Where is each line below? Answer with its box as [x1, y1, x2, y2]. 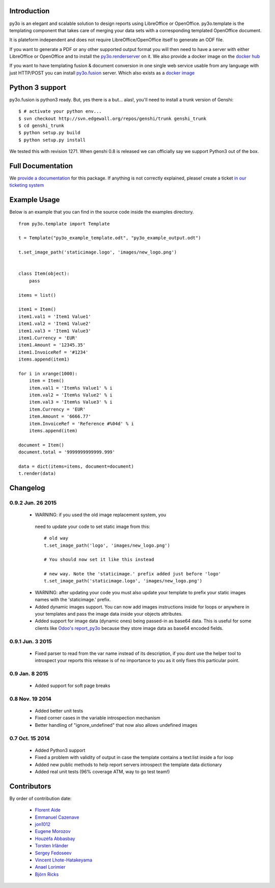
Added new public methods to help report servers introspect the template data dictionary [35, 762, 222, 768]
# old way [44, 536, 68, 541]
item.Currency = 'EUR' [29, 406, 86, 412]
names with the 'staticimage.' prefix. [35, 597, 111, 603]
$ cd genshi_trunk [18, 122, 65, 129]
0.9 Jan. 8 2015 [9, 670, 48, 677]
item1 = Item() [18, 307, 57, 312]
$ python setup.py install [18, 137, 86, 143]
